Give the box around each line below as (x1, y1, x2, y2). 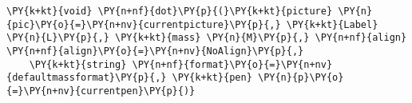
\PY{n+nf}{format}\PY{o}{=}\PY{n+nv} (132, 58, 333, 70)
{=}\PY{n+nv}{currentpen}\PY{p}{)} (6, 85, 196, 97)
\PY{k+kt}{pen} (172, 72, 252, 84)
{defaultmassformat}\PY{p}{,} (6, 72, 167, 84)
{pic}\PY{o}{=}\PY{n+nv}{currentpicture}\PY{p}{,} (6, 18, 281, 30)
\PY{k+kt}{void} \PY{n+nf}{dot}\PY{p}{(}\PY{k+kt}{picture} (6, 6, 333, 17)
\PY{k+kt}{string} (29, 58, 127, 70)
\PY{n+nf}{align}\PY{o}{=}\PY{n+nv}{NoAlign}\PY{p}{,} (6, 45, 304, 57)
